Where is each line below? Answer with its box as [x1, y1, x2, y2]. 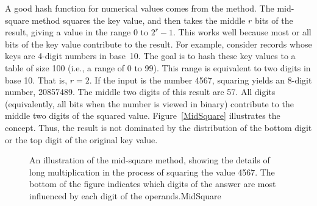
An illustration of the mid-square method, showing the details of [29, 154, 270, 166]
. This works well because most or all [173, 26, 312, 38]
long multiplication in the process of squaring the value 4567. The [29, 165, 275, 178]
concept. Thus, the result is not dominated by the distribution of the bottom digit [5, 121, 312, 133]
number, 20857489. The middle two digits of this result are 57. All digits [5, 85, 276, 98]
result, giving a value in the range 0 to [5, 26, 149, 38]
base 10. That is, [5, 73, 68, 86]
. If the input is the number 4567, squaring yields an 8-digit [89, 73, 312, 86]
